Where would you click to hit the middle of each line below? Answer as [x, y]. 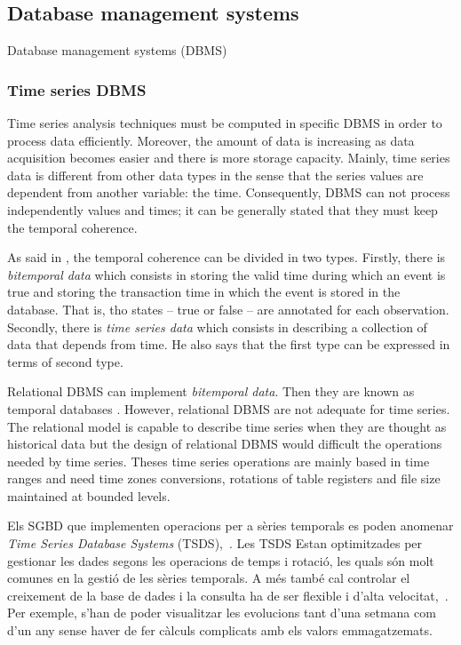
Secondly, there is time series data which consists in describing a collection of [217, 326]
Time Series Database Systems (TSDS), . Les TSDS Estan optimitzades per [215, 543]
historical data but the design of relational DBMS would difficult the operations [225, 444]
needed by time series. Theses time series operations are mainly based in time [219, 461]
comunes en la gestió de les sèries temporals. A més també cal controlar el [209, 578]
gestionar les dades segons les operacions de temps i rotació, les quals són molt [221, 560]
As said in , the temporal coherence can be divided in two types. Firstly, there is [227, 257]
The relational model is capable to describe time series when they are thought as [227, 426]
